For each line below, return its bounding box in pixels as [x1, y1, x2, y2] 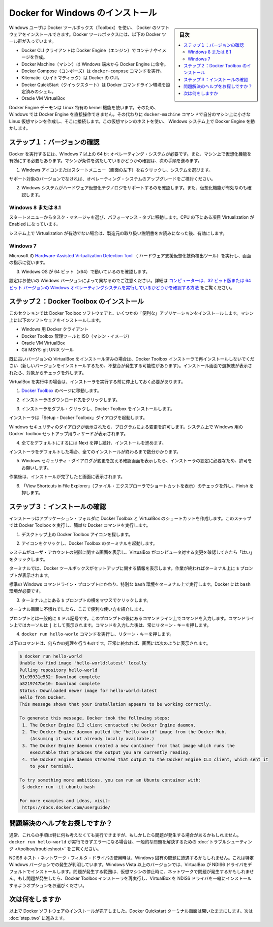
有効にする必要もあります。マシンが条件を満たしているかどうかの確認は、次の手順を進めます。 [9, 158, 202, 164]
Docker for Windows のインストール [9, 7, 157, 18]
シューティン [226, 839, 253, 845]
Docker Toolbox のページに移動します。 [21, 388, 102, 393]
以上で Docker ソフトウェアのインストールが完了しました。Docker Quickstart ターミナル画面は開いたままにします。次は [9, 908, 253, 914]
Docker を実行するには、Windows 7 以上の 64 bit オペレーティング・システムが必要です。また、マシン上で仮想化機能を [9, 150, 252, 157]
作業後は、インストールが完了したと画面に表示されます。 [9, 474, 125, 479]
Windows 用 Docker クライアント [21, 326, 89, 332]
